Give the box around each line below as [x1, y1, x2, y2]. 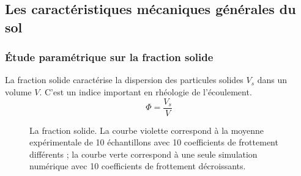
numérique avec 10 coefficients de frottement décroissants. [29, 159, 246, 172]
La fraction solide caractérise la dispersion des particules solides [5, 73, 243, 86]
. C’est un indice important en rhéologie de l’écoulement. [39, 85, 252, 98]
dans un [257, 73, 288, 86]
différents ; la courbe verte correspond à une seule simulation [29, 147, 258, 160]
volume [5, 85, 32, 98]
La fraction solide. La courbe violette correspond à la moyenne [29, 123, 264, 136]
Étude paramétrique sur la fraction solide [5, 50, 214, 65]
